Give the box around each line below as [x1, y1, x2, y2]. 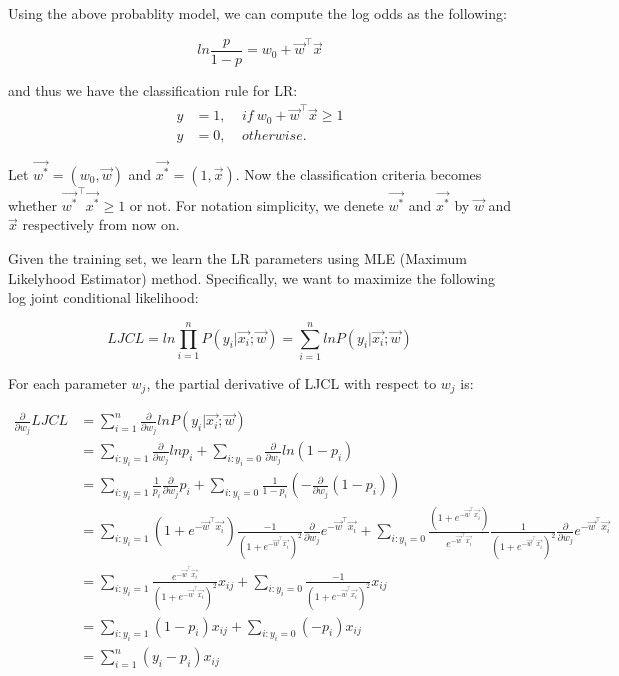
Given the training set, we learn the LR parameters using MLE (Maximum [8, 248, 467, 269]
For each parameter [8, 372, 127, 393]
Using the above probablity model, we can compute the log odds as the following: [8, 3, 507, 23]
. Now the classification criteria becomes [235, 164, 482, 185]
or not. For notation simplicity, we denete [129, 194, 384, 215]
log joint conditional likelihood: [8, 287, 199, 308]
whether [8, 194, 58, 215]
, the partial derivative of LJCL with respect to [146, 372, 437, 393]
